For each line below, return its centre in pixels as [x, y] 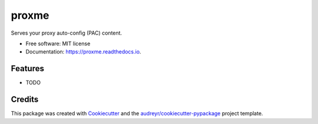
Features [27, 68]
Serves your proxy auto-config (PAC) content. [67, 33]
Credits [25, 100]
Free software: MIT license [58, 43]
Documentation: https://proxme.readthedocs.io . [83, 52]
